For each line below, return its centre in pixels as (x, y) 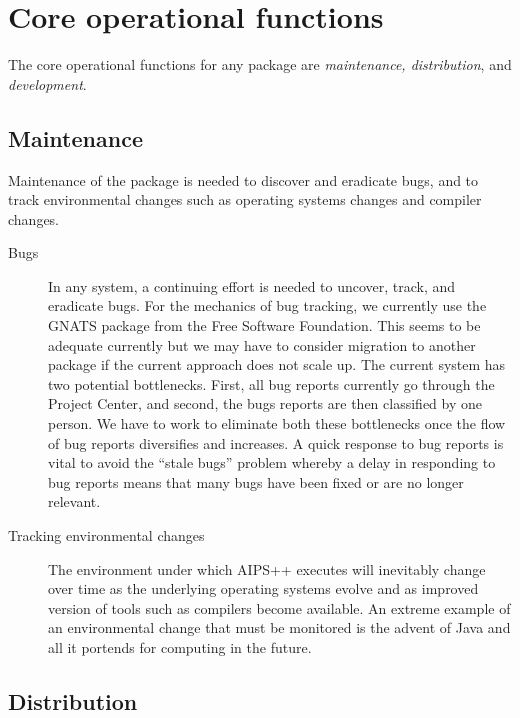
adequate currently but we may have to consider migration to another (262, 344)
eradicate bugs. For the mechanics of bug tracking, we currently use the (267, 305)
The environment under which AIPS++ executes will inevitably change (267, 568)
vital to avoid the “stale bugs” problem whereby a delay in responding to (272, 462)
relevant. (74, 501)
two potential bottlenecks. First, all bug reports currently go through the (271, 383)
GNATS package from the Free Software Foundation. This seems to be (264, 325)
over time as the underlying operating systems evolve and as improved (263, 588)
